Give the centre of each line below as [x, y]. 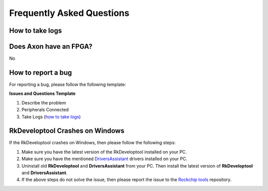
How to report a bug [40, 72]
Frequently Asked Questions [69, 13]
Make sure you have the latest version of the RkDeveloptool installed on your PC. [104, 152]
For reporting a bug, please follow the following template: [68, 84]
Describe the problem [44, 102]
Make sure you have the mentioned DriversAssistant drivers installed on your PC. [104, 159]
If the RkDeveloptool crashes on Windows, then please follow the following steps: [93, 143]
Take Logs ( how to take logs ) [51, 116]
